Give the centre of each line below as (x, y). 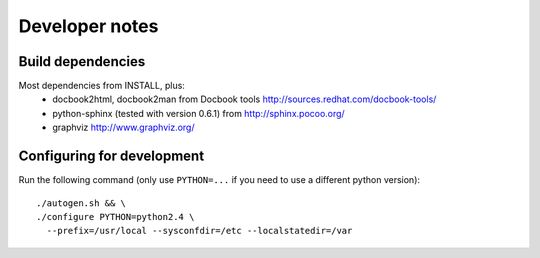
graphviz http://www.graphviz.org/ (123, 127)
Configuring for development (111, 156)
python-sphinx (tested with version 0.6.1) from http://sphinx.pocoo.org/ (198, 113)
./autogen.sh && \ (81, 203)
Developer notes (88, 26)
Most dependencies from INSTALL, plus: (101, 86)
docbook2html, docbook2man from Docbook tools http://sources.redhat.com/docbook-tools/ (244, 99)
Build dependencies (82, 61)
